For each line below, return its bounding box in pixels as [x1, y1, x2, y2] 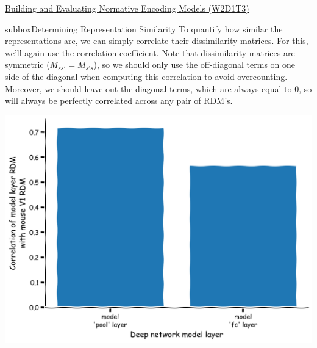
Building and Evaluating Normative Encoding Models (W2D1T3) [5, 2, 249, 14]
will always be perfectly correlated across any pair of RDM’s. [5, 94, 233, 107]
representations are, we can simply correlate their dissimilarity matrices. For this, [5, 34, 308, 47]
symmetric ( [5, 58, 50, 71]
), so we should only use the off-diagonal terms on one [93, 58, 296, 71]
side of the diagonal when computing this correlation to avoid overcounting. [5, 70, 288, 82]
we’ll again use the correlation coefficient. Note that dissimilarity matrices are [5, 46, 295, 59]
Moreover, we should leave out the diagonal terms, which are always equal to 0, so [5, 82, 312, 95]
